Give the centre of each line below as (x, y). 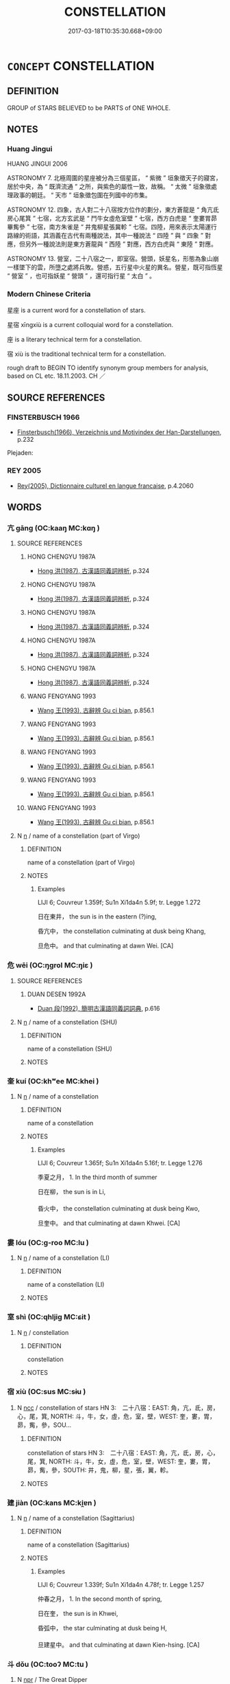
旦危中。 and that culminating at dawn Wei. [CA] (105, 946)
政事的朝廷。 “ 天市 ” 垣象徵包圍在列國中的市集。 (82, 195)
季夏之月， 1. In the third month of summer (97, 1177)
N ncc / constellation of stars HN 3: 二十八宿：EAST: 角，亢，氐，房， (118, 1407)
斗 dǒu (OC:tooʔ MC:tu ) (48, 1665)
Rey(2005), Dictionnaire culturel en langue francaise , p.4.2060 (105, 486)
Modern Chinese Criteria (49, 294)
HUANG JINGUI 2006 (37, 164)
